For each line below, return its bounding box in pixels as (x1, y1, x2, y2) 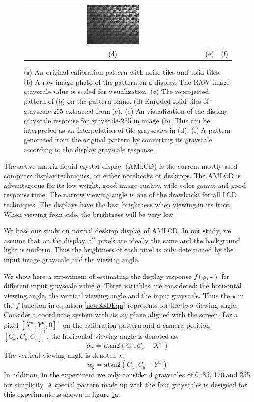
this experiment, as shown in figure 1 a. (4, 389, 120, 399)
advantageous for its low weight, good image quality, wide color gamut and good (4, 180, 246, 190)
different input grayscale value (4, 280, 95, 291)
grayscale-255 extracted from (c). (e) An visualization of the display (24, 105, 228, 116)
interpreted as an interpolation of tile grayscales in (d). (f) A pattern (24, 124, 231, 135)
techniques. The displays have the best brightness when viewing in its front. (4, 199, 232, 209)
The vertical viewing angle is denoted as (4, 349, 125, 360)
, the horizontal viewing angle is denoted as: (46, 330, 179, 340)
